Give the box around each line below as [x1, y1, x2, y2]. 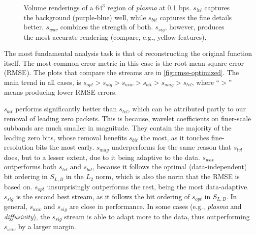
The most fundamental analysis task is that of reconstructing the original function [4, 48, 252, 58]
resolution [4, 142, 34, 152]
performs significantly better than [15, 104, 117, 114]
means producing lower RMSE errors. [4, 87, 117, 97]
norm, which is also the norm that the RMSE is [96, 171, 240, 182]
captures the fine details [160, 12, 232, 22]
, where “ [192, 77, 220, 87]
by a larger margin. [18, 221, 76, 232]
